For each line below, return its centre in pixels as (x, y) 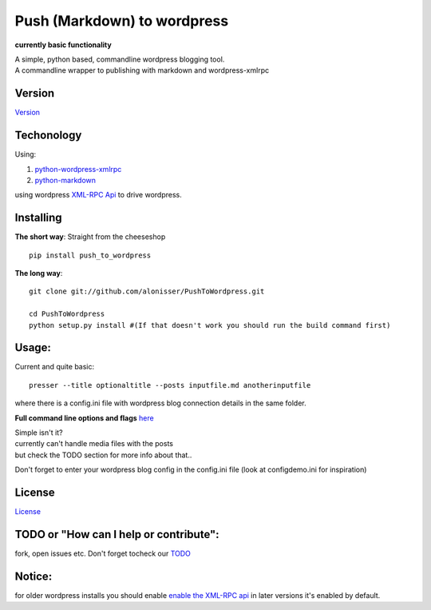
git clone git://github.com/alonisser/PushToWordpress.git (147, 291)
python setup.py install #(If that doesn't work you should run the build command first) (210, 325)
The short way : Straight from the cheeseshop (90, 237)
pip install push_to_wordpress (90, 255)
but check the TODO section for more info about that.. (103, 455)
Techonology (48, 136)
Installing (39, 218)
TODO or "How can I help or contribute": (117, 534)
